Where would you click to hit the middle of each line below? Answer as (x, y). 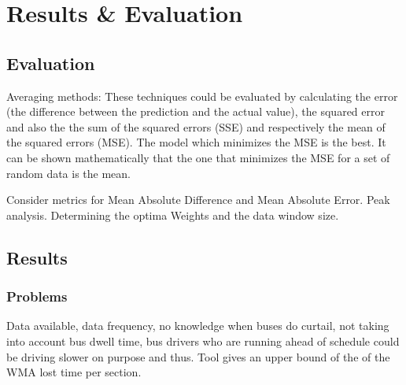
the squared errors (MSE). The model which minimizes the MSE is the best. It (196, 142)
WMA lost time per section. (74, 372)
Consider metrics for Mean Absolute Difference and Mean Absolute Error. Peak (198, 200)
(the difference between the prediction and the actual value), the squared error (196, 111)
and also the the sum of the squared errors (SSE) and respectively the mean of (196, 126)
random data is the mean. (69, 173)
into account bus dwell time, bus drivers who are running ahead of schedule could (203, 341)
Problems (37, 296)
